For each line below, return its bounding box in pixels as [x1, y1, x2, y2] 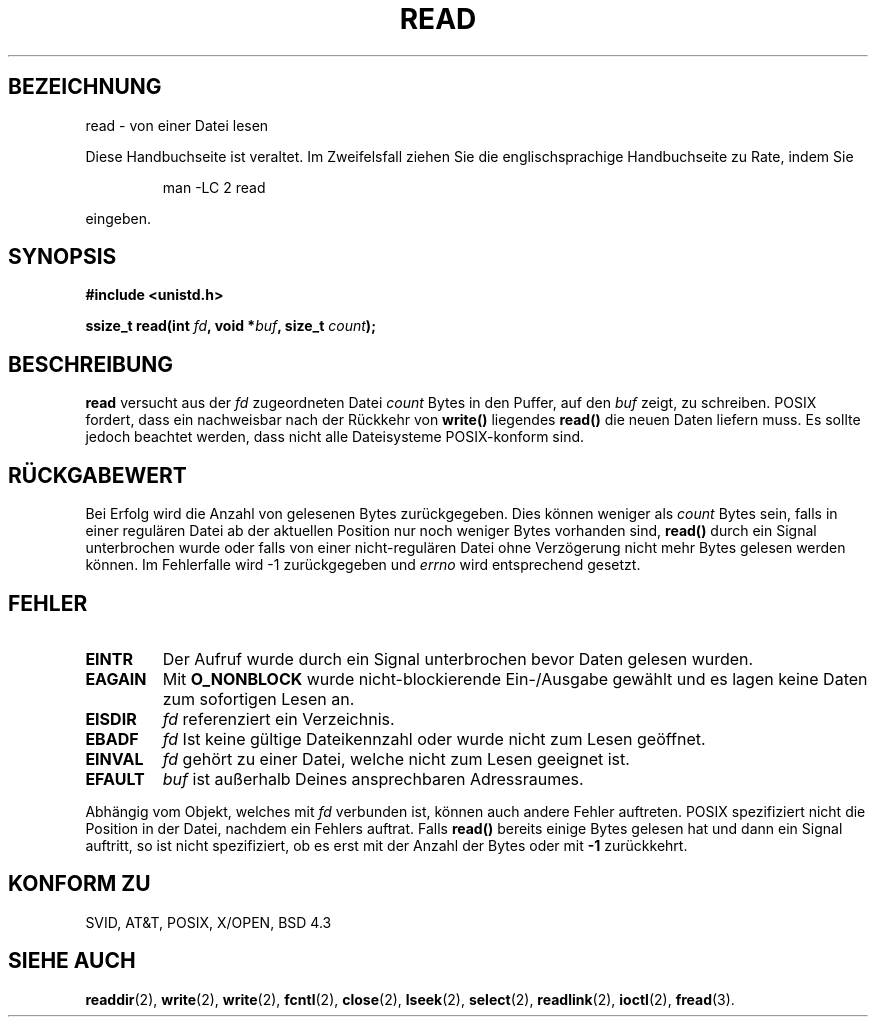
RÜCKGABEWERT [8, 462, 187, 488]
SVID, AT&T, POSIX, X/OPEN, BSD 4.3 [85, 913, 332, 931]
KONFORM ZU [8, 871, 151, 897]
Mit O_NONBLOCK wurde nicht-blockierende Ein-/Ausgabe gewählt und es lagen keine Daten [162, 668, 868, 689]
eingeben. [85, 209, 152, 227]
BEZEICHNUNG [8, 74, 162, 100]
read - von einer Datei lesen [85, 116, 269, 134]
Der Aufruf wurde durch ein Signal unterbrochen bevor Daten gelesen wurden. [162, 648, 754, 669]
